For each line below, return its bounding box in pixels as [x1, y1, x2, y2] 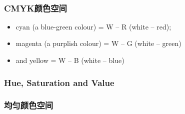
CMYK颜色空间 [4, 1, 67, 14]
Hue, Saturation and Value [4, 76, 114, 88]
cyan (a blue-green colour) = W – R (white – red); [15, 21, 171, 31]
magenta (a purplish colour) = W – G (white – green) [15, 38, 181, 48]
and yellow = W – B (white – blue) [15, 55, 124, 65]
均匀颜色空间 [4, 99, 53, 111]
